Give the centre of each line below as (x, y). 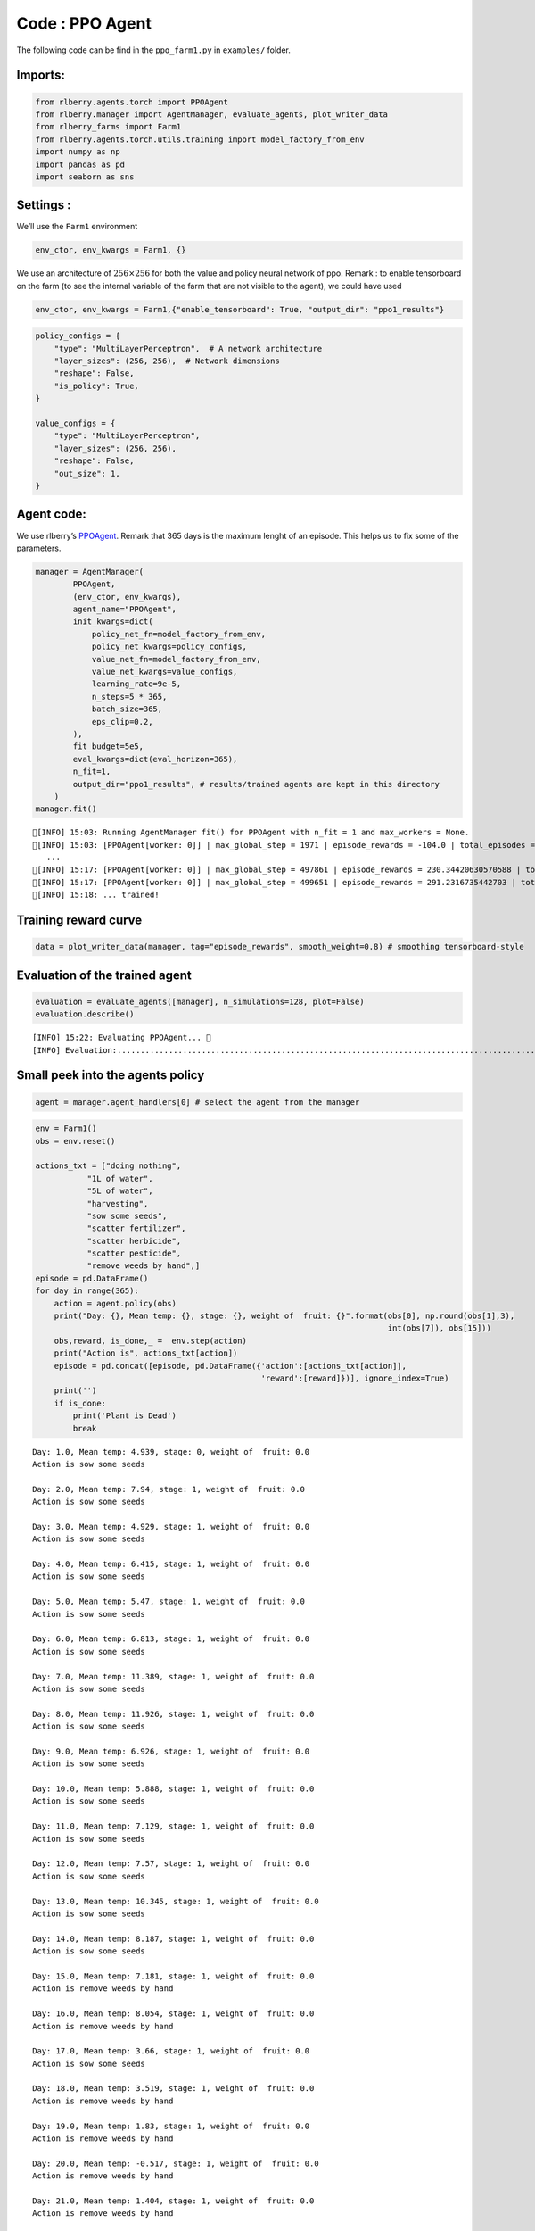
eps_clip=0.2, (122, 722)
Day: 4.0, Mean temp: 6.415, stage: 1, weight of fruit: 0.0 (171, 1564)
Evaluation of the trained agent (104, 975)
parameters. (39, 548)
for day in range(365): (87, 1291)
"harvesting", (118, 1203)
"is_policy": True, (97, 386)
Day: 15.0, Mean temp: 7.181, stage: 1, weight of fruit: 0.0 (173, 1976)
